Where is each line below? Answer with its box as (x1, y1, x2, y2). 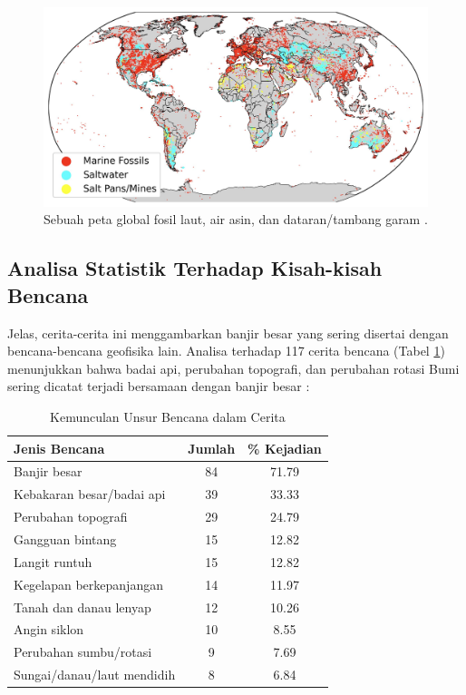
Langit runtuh (14, 552, 92, 571)
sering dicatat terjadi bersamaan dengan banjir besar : (7, 377, 310, 396)
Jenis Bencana (14, 438, 105, 457)
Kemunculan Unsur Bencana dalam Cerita (50, 407, 286, 426)
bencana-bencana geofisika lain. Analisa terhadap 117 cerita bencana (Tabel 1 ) (7, 341, 445, 360)
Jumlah (188, 438, 236, 457)
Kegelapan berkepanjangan (14, 574, 163, 593)
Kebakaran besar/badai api (14, 485, 166, 504)
